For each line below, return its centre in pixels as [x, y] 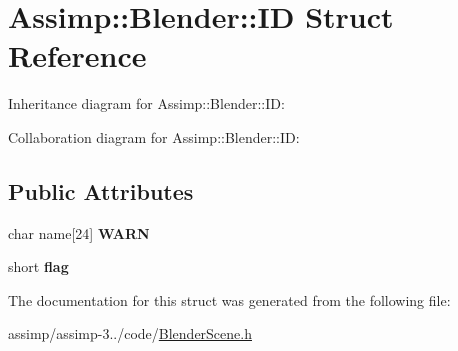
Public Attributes [101, 190]
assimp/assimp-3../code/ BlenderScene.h [130, 333]
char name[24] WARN [79, 232]
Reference [77, 55]
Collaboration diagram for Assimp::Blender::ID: [154, 136]
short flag [38, 266]
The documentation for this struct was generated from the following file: [229, 299]
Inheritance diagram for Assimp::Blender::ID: [146, 103]
